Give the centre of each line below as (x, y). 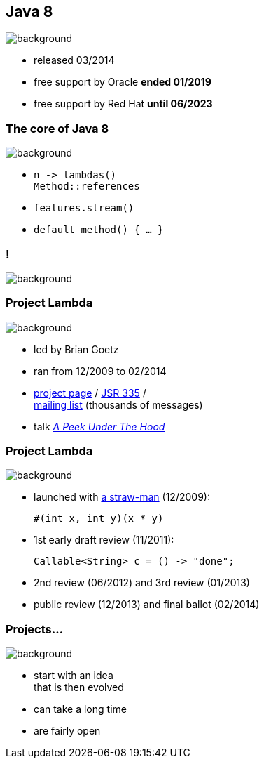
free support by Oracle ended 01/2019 (123, 82)
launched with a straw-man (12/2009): (122, 497)
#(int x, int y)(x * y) (99, 519)
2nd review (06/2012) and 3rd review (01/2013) (142, 583)
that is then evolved (79, 687)
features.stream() (84, 208)
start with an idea (74, 676)
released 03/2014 (74, 60)
